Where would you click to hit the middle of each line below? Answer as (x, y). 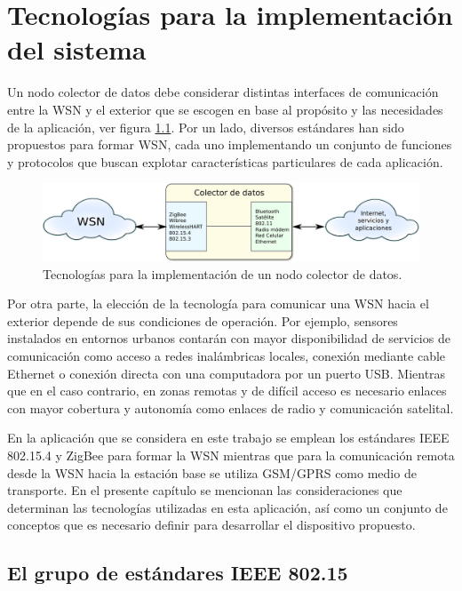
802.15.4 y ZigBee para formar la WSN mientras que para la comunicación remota (231, 455)
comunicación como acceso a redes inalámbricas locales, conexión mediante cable (227, 356)
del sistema (77, 49)
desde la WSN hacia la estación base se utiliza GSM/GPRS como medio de (212, 472)
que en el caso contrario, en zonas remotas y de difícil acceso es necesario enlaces (227, 391)
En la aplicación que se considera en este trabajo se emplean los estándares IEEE (228, 438)
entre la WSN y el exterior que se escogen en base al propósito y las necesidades (225, 109)
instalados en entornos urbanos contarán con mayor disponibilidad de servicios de (229, 338)
